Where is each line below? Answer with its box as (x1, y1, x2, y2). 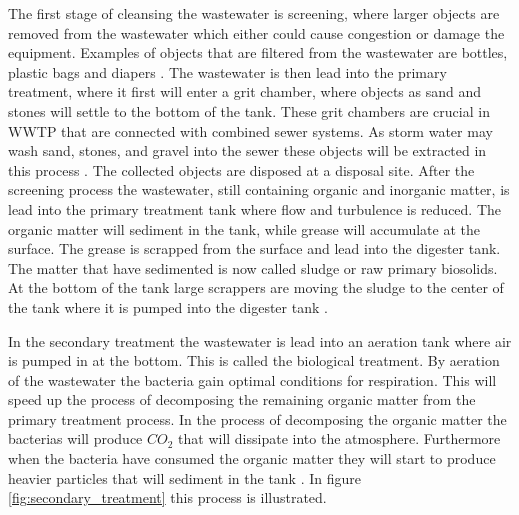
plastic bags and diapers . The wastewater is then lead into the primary (8, 61, 447, 82)
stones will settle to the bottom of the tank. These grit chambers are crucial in (8, 100, 490, 121)
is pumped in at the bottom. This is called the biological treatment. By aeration (8, 350, 500, 371)
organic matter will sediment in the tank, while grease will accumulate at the (8, 218, 480, 239)
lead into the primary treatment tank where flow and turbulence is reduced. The (8, 198, 502, 219)
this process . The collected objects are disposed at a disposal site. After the (8, 159, 475, 180)
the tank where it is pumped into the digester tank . (8, 296, 328, 317)
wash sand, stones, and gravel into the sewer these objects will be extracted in (8, 140, 487, 161)
